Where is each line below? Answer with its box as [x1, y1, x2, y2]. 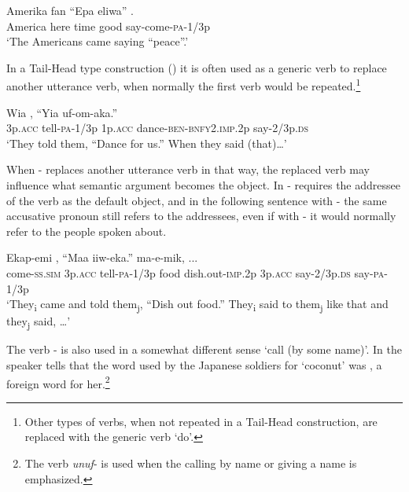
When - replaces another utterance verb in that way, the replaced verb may [6, 161, 370, 178]
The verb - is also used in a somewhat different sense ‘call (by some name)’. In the [6, 341, 402, 358]
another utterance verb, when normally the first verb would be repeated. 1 [6, 75, 361, 94]
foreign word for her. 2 [6, 373, 110, 391]
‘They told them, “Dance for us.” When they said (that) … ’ [6, 134, 287, 151]
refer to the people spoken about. [6, 222, 167, 239]
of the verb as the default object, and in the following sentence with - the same [6, 192, 387, 208]
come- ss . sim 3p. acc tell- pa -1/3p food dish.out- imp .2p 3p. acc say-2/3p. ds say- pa [6, 264, 385, 281]
